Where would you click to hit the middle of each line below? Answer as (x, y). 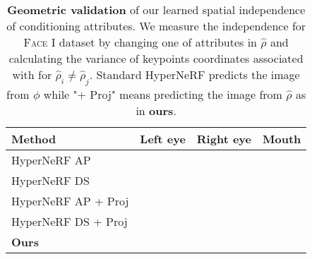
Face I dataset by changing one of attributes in (140, 42)
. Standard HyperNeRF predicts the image (194, 74)
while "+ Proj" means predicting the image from (163, 95)
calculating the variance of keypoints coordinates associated (156, 58)
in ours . (156, 111)
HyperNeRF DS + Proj (70, 222)
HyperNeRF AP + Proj (70, 201)
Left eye (163, 139)
